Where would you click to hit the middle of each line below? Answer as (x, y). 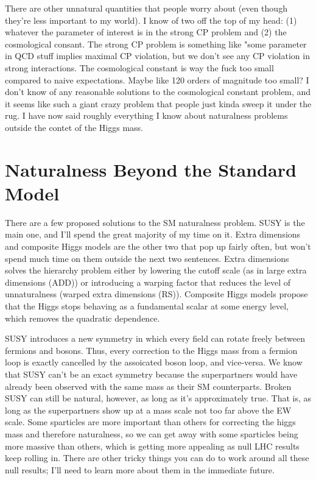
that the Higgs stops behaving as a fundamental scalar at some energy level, (147, 306)
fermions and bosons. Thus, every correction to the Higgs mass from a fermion (151, 350)
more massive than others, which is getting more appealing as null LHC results (152, 446)
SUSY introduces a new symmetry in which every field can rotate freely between (155, 338)
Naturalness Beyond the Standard (151, 169)
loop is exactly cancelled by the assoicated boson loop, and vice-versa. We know (154, 362)
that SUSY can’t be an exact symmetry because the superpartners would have (151, 374)
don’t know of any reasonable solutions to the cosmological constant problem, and (158, 92)
